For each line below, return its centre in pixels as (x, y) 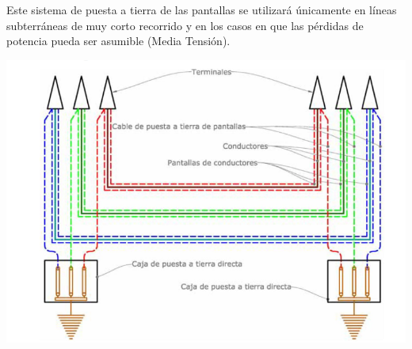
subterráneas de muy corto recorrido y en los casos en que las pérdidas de (185, 25)
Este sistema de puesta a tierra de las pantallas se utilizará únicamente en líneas (202, 9)
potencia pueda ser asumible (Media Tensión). (118, 41)
